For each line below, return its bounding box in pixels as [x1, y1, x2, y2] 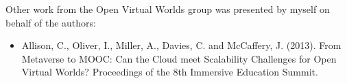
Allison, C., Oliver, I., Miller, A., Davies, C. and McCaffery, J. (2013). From [21, 38, 342, 52]
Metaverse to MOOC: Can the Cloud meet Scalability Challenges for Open [21, 51, 337, 65]
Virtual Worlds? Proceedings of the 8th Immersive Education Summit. [21, 65, 318, 79]
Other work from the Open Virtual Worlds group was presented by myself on [5, 2, 330, 16]
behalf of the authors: [5, 15, 96, 29]
